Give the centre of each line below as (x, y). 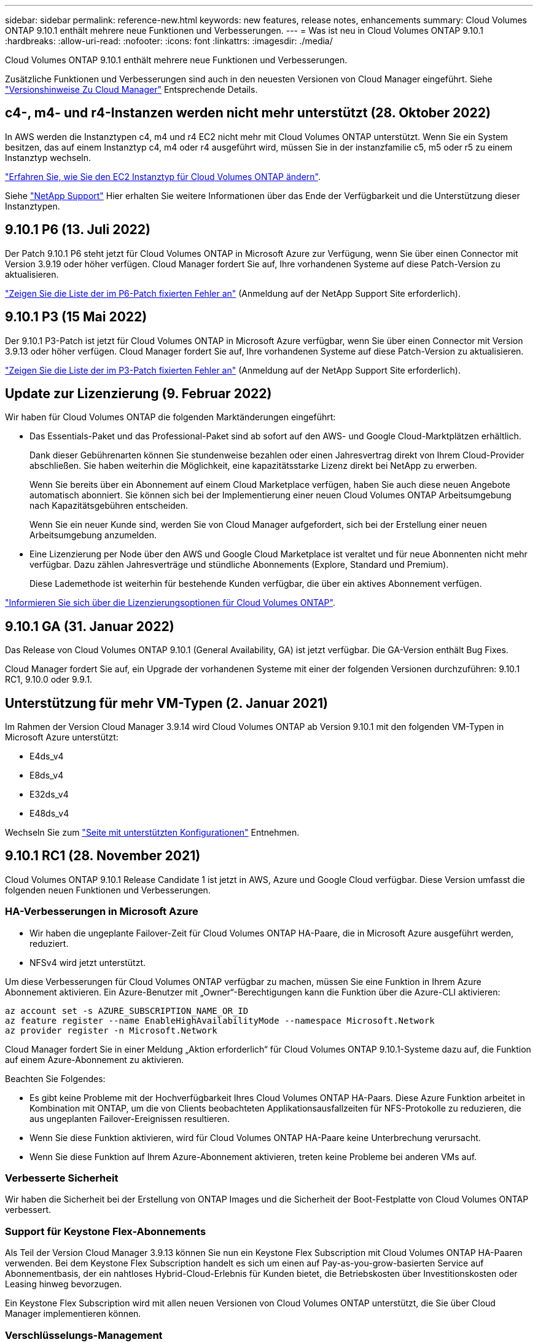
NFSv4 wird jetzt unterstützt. (88, 962)
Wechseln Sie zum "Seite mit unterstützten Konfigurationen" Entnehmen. (152, 833)
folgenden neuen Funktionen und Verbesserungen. (108, 890)
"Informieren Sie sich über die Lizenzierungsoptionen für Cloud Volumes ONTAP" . (170, 603)
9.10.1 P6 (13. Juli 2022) (78, 230)
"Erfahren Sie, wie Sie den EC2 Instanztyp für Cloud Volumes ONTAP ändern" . (163, 176)
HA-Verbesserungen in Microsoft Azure (102, 912)
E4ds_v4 (47, 756)
